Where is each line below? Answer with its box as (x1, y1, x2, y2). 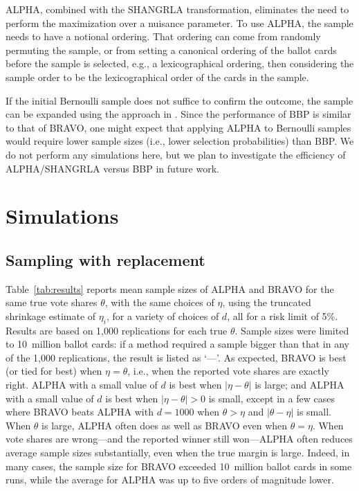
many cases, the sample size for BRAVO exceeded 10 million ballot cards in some (6, 458, 352, 473)
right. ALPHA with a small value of (6, 377, 158, 392)
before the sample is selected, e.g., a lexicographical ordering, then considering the (6, 56, 354, 71)
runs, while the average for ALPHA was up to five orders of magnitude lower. (6, 472, 334, 487)
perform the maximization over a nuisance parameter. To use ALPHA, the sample (6, 15, 353, 30)
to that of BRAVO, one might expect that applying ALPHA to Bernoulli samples (6, 120, 351, 134)
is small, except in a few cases (208, 391, 335, 405)
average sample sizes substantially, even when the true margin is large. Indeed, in (6, 445, 350, 460)
